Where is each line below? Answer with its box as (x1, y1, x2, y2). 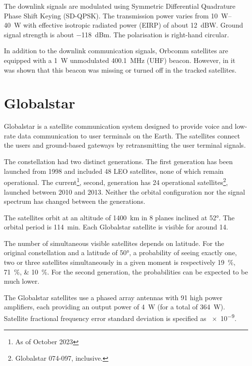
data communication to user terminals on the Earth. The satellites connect (17, 130, 240, 140)
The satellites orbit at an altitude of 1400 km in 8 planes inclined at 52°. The (4, 212, 235, 222)
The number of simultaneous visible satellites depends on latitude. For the (4, 238, 224, 248)
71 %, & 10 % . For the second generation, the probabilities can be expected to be (4, 266, 248, 276)
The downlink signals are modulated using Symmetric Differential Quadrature (4, 1, 236, 11)
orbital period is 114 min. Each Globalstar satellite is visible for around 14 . (4, 222, 228, 232)
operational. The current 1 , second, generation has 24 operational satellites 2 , (4, 176, 228, 187)
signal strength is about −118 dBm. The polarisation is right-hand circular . (4, 29, 229, 39)
